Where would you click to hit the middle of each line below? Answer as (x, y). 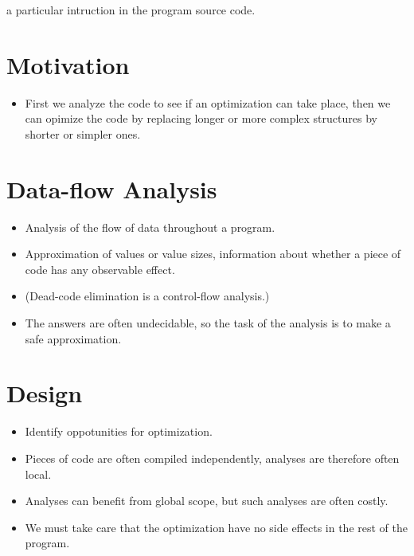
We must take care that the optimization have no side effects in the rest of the (216, 527)
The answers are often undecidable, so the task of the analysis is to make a (208, 323)
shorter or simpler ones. (83, 133)
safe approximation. (73, 338)
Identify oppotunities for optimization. (119, 431)
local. (38, 474)
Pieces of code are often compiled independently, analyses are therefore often (212, 458)
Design (45, 393)
